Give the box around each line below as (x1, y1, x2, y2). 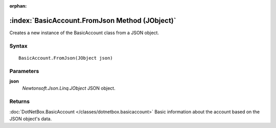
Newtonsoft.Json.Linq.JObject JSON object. (22, 85, 116, 91)
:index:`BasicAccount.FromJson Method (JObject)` (9, 16, 176, 25)
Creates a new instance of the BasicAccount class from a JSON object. (9, 30, 159, 36)
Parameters (9, 67, 39, 74)
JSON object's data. (9, 115, 52, 122)
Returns (9, 98, 30, 105)
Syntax (9, 42, 28, 49)
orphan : (9, 3, 27, 9)
